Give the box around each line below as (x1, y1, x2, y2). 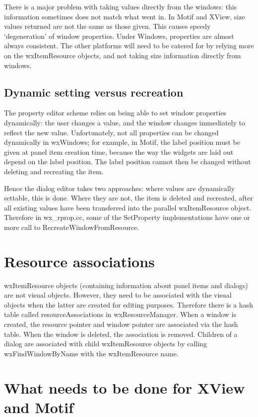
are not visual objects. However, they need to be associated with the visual (4, 290, 232, 300)
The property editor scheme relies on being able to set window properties (4, 107, 227, 118)
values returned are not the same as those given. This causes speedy (4, 21, 211, 31)
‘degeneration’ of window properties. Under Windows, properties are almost (4, 30, 234, 41)
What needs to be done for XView (4, 377, 245, 398)
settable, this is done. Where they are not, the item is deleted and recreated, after (4, 193, 253, 203)
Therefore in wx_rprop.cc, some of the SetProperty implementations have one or (4, 212, 250, 222)
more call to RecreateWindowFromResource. (4, 221, 139, 232)
